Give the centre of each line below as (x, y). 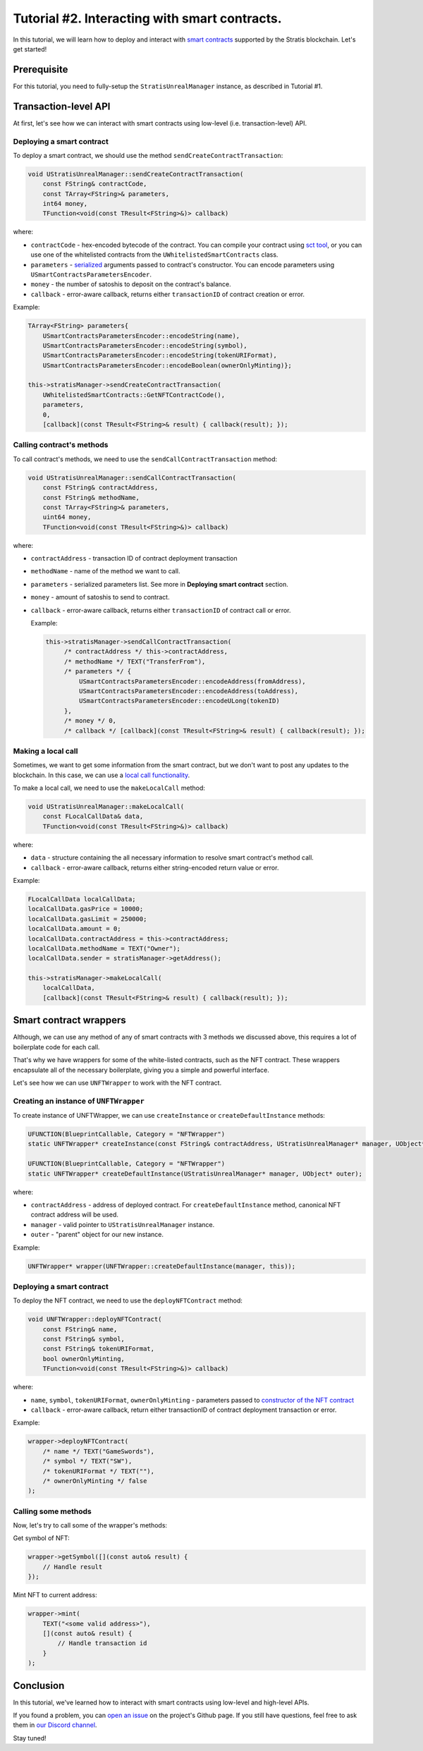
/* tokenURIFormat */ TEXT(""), (99, 1471)
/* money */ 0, (90, 721)
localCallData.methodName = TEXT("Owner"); (104, 948)
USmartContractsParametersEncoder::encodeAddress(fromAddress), (192, 681)
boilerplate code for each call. (56, 1047)
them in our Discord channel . (55, 1725)
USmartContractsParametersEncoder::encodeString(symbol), (145, 345)
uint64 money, (67, 517)
